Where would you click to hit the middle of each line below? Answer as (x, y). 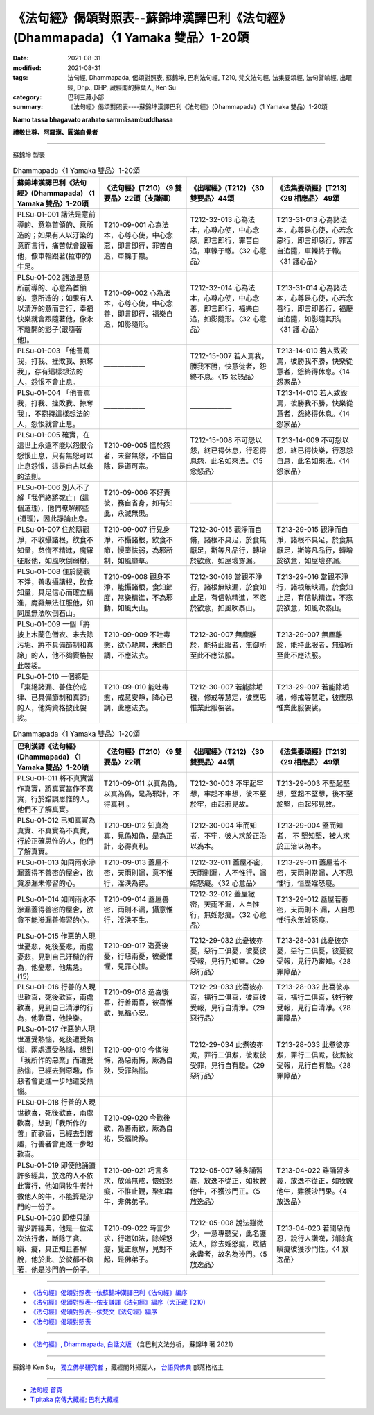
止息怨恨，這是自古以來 (55, 467)
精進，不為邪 (152, 598)
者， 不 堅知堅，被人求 (313, 835)
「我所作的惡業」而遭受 (55, 1060)
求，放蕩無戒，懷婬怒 (138, 1180)
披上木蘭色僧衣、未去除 (55, 635)
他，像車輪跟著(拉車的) (54, 256)
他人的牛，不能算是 (55, 1196)
